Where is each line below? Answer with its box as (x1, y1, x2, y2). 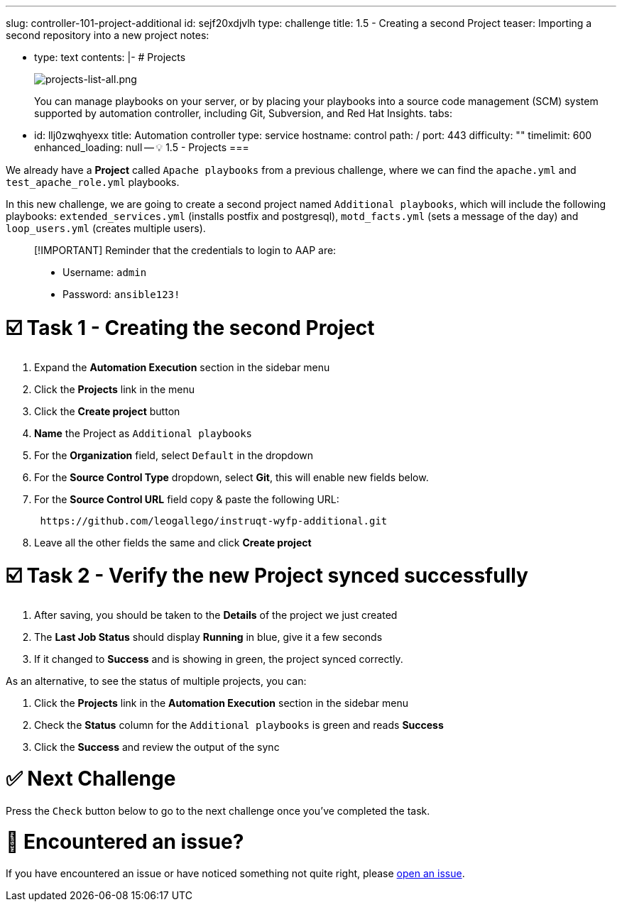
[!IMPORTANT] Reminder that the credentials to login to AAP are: (34, 244, 337, 256)
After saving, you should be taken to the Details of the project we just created (34, 609, 398, 621)
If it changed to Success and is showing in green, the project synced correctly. (34, 653, 403, 665)
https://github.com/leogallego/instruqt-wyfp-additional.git (40, 515, 388, 527)
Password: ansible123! (62, 288, 180, 300)
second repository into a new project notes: (6, 29, 209, 41)
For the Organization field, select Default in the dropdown (34, 449, 314, 461)
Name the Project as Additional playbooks (34, 427, 253, 439)
